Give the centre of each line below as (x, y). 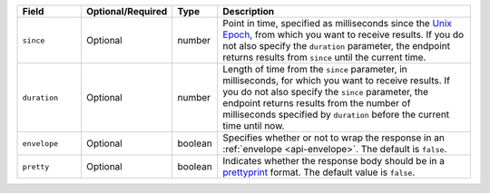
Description (249, 11)
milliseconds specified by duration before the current (336, 115)
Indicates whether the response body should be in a (333, 161)
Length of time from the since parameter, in (315, 69)
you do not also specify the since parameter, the (326, 92)
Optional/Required (127, 11)
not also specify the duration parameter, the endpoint (337, 46)
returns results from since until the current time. (324, 57)
